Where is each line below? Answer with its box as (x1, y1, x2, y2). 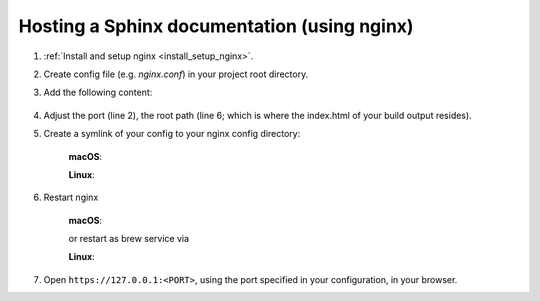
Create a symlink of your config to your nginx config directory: (43, 128, 301, 140)
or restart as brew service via (68, 233, 190, 245)
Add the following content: (43, 86, 153, 99)
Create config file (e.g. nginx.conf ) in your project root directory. (43, 68, 309, 80)
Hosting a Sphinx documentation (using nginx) (18, 15, 414, 37)
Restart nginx (43, 191, 99, 204)
